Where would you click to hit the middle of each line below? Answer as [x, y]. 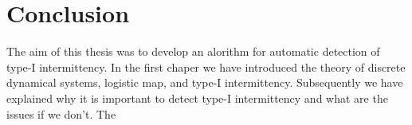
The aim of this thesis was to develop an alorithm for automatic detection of [193, 51]
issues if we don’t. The [61, 113]
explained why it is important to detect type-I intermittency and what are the [197, 98]
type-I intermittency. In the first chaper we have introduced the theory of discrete [206, 66]
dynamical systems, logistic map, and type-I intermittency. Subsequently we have [205, 82]
